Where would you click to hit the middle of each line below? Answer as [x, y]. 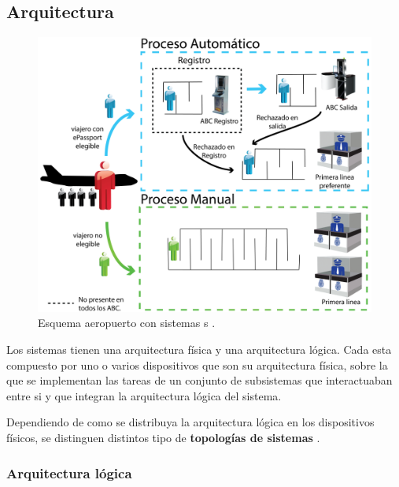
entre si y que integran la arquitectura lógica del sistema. [144, 395]
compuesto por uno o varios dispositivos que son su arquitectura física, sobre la [197, 364]
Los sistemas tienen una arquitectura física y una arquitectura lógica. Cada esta [199, 349]
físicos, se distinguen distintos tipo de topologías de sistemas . [163, 437]
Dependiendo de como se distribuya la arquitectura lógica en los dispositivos [190, 422]
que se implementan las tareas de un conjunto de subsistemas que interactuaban [199, 380]
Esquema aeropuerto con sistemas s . [127, 323]
